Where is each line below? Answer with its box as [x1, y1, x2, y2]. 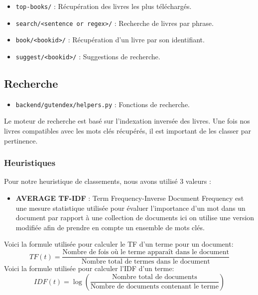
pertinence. [4, 135, 38, 146]
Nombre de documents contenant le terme [90, 283, 219, 291]
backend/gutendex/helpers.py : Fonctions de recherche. [15, 99, 190, 109]
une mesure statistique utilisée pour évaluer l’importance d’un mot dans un [15, 202, 246, 213]
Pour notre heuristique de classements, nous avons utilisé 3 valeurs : [4, 176, 211, 186]
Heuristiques [4, 156, 56, 169]
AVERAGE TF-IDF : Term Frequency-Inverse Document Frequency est [15, 193, 244, 203]
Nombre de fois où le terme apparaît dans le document [62, 249, 229, 256]
